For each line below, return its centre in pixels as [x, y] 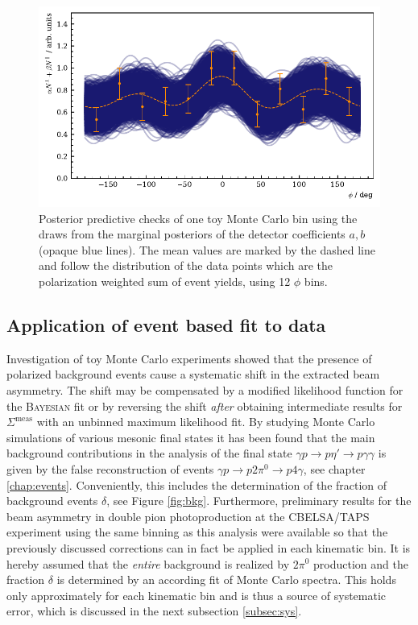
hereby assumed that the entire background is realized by [148, 563]
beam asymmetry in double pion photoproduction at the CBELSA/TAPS [188, 516]
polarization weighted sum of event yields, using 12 [165, 281]
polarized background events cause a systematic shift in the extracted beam [193, 374]
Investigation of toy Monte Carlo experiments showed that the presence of [189, 358]
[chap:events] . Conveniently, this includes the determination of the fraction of [197, 484]
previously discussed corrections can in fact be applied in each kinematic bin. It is [209, 547]
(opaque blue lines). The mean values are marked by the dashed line [207, 249]
